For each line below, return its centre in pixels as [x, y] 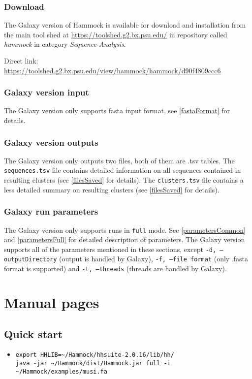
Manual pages [52, 302]
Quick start [33, 333]
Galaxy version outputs [51, 142]
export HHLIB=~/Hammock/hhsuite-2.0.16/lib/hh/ [95, 355]
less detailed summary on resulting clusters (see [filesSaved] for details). [112, 189]
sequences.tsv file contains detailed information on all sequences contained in [123, 170]
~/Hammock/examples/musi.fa [61, 371]
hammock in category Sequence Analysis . [65, 44]
